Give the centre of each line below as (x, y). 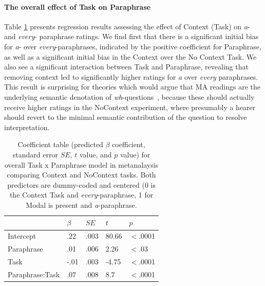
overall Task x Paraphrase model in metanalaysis (81, 164)
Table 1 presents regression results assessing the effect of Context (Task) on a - (127, 26)
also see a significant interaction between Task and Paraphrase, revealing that (126, 67)
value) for (135, 154)
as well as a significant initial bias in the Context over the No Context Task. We (130, 56)
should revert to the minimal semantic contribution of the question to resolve (126, 117)
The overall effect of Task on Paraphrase (78, 6)
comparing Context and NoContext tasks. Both (81, 175)
